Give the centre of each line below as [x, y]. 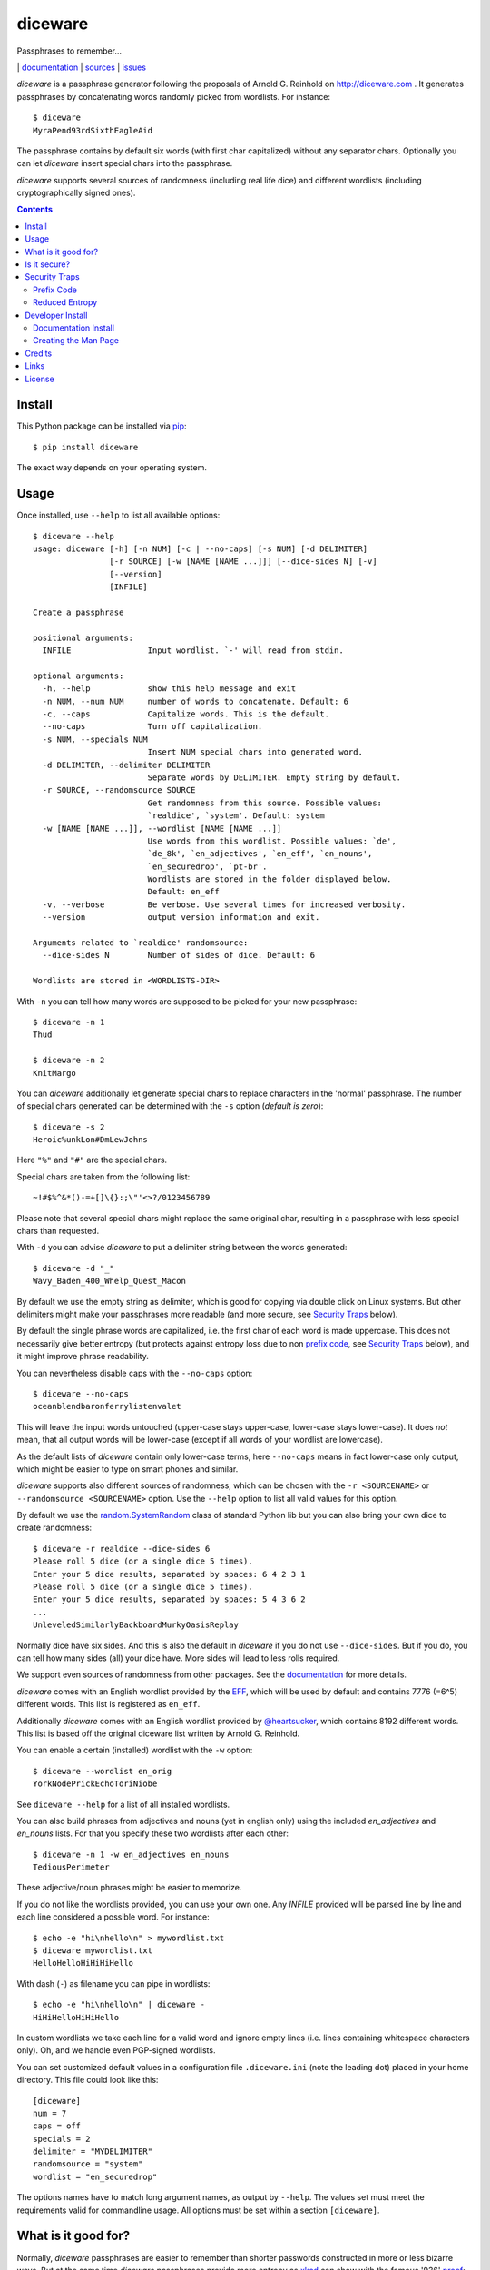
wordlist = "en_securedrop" [95, 2176]
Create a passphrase [78, 612]
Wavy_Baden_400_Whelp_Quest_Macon [109, 1281]
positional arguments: [83, 637]
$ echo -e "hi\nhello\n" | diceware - [119, 2005]
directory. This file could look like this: [88, 2080]
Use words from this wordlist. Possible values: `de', [272, 841]
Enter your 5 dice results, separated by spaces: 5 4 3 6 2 [169, 1599]
